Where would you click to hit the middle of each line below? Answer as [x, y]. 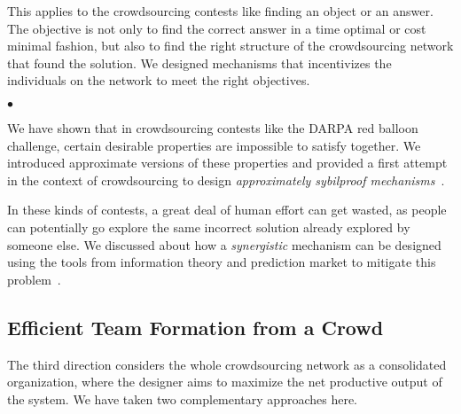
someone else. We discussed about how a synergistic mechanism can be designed [224, 244]
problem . [34, 279]
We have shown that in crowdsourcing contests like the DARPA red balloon [213, 127]
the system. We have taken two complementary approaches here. [183, 398]
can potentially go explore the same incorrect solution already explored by [209, 227]
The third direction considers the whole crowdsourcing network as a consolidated [227, 364]
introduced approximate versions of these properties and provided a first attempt [227, 163]
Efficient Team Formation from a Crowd [195, 327]
